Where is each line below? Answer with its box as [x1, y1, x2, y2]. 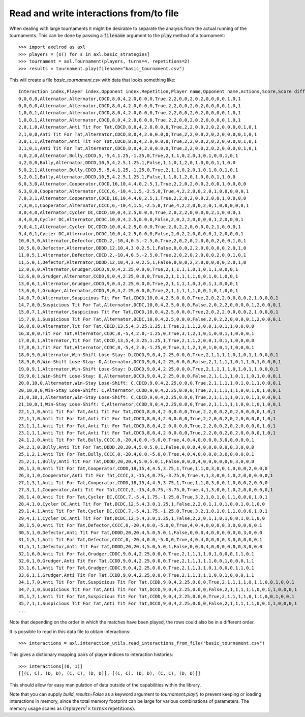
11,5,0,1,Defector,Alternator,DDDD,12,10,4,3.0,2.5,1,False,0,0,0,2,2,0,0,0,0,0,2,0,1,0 [18, 259, 247, 265]
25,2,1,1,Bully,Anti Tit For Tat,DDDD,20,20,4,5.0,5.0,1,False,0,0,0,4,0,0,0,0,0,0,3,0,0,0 [18, 458, 254, 464]
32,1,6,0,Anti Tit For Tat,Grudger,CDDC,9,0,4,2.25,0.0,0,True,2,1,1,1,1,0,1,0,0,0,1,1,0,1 [18, 551, 254, 556]
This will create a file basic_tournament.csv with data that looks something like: [9, 77, 176, 83]
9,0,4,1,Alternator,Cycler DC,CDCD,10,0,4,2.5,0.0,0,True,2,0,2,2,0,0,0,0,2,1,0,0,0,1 [18, 224, 241, 230]
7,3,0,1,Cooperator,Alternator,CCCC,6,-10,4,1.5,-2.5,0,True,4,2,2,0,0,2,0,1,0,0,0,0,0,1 [18, 202, 249, 208]
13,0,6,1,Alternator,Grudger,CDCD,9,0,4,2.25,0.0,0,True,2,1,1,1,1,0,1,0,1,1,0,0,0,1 [18, 280, 238, 287]
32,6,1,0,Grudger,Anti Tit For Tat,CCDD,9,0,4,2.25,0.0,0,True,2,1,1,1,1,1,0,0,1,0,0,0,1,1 [18, 558, 254, 564]
